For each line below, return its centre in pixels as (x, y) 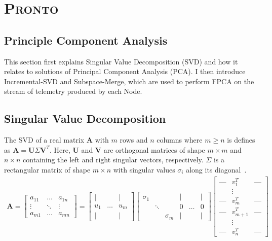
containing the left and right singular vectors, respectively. (113, 160)
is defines (241, 140)
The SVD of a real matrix (44, 140)
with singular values (144, 169)
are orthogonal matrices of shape (154, 149)
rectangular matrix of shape (47, 169)
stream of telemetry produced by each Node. (73, 91)
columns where (180, 140)
